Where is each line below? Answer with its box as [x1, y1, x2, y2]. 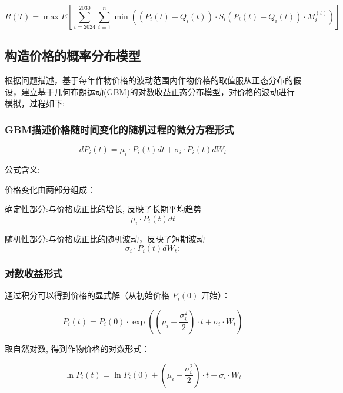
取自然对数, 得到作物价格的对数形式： [5, 342, 150, 354]
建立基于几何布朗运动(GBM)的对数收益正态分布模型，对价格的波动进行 [21, 85, 295, 98]
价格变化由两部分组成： [5, 183, 95, 195]
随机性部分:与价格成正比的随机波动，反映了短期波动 [5, 232, 205, 244]
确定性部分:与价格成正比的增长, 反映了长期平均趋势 [5, 203, 202, 215]
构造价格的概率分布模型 [5, 46, 141, 65]
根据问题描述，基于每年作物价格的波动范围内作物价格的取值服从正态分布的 [5, 74, 293, 86]
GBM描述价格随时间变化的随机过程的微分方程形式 [5, 122, 234, 136]
